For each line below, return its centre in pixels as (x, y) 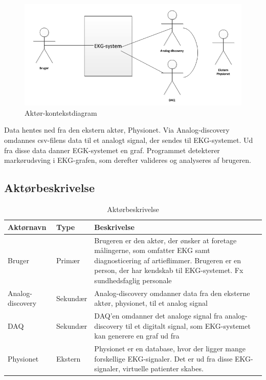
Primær (68, 260)
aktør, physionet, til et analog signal (151, 303)
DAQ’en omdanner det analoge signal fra (158, 316)
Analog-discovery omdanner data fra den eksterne (172, 293)
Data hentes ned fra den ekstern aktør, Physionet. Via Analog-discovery (117, 130)
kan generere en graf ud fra (137, 336)
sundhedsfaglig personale (133, 280)
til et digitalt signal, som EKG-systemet (188, 325)
